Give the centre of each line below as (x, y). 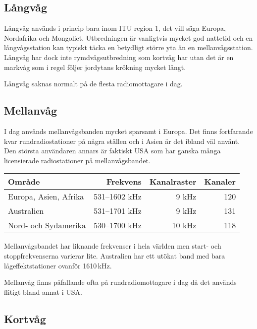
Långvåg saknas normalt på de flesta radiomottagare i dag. (93, 84)
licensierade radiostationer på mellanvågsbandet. (77, 160)
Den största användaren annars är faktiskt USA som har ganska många (112, 151)
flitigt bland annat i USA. (43, 292)
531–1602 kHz (118, 197)
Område (24, 182)
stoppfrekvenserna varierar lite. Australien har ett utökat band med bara (115, 255)
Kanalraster (173, 182)
